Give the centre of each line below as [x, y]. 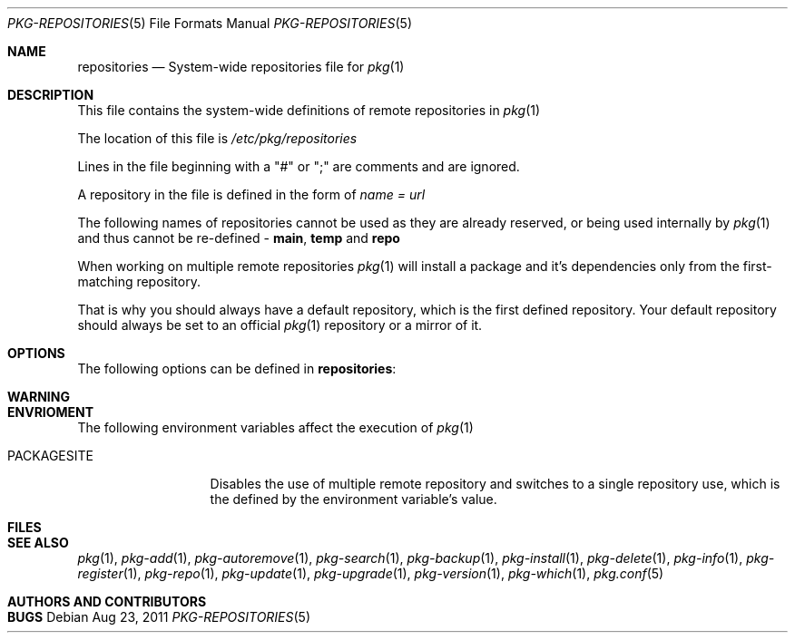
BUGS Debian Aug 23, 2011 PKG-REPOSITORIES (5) [159, 617]
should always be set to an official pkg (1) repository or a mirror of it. [280, 325]
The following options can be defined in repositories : [237, 368]
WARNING [39, 397]
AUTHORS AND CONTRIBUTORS [107, 601]
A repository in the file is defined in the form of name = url [251, 194]
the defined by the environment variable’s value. [353, 499]
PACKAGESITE [50, 456]
